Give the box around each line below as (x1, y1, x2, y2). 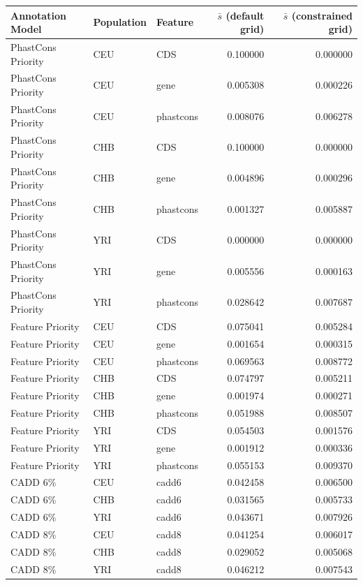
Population (93, 15, 147, 29)
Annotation (10, 8, 66, 22)
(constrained (291, 8, 353, 22)
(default (225, 8, 265, 22)
